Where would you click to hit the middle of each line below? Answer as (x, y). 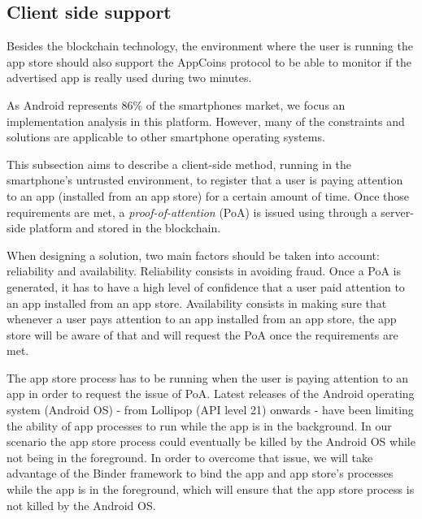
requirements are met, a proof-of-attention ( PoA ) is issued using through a (192, 212)
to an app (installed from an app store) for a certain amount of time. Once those (208, 195)
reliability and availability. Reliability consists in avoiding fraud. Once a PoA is (204, 271)
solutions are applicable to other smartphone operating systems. (166, 137)
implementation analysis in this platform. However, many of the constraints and (206, 121)
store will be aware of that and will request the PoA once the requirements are (202, 334)
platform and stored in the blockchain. (125, 228)
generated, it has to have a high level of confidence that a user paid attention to (206, 286)
